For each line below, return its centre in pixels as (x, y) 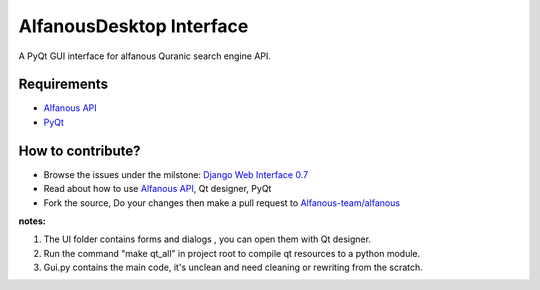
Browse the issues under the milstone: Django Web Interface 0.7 (176, 174)
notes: (32, 221)
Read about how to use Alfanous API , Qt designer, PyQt (157, 189)
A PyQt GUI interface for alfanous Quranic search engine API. (145, 56)
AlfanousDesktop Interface (133, 26)
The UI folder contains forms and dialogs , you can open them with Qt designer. (207, 239)
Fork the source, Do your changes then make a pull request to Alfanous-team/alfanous (221, 202)
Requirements (63, 84)
